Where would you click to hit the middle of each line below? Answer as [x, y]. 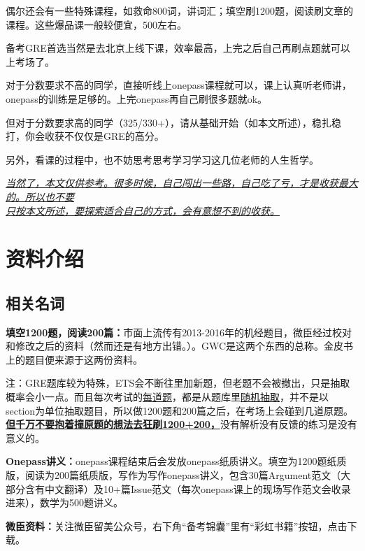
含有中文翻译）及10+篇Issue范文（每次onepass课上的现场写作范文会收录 [188, 488]
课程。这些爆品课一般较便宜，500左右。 [96, 24]
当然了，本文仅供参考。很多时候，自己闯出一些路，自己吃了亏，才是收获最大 [182, 183]
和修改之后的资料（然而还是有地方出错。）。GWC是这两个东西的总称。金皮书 [180, 346]
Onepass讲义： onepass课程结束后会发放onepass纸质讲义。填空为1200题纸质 [176, 461]
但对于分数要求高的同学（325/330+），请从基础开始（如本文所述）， [159, 122]
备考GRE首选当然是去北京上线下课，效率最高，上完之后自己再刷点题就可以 [178, 48]
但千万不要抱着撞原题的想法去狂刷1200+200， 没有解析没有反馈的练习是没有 [181, 424]
